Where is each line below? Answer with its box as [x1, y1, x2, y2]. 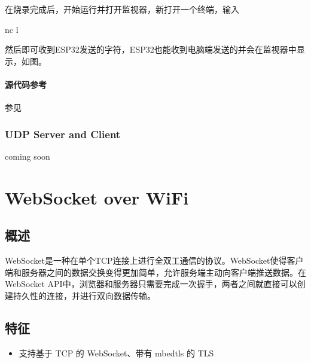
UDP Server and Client [5, 126, 121, 141]
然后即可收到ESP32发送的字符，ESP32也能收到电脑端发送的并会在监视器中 [5, 43, 297, 56]
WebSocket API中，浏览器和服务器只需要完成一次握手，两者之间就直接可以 [5, 277, 297, 290]
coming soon [5, 150, 50, 162]
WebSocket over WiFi [5, 185, 189, 209]
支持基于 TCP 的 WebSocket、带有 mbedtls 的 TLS [19, 346, 214, 359]
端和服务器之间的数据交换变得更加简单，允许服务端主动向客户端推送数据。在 [5, 266, 306, 278]
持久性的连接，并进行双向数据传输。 [13, 289, 155, 301]
